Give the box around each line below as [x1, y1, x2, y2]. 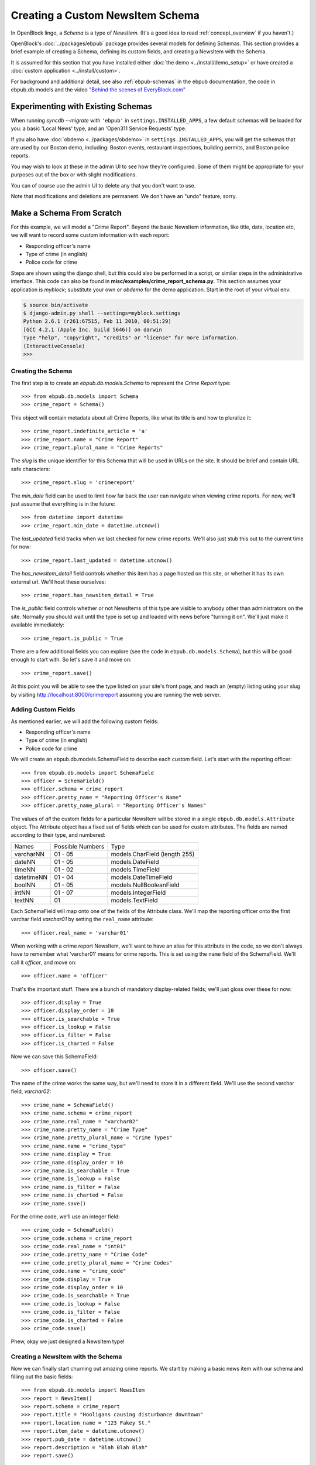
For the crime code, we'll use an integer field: [11, 1213, 120, 1220]
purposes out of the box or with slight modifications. [11, 171, 138, 178]
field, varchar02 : [11, 1088, 51, 1095]
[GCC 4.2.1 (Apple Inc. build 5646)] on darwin [23, 326, 162, 333]
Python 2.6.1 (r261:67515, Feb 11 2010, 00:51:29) [23, 318, 172, 325]
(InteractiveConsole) [23, 343, 85, 349]
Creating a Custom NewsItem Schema [11, 9, 200, 22]
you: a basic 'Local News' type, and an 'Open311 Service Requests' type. [11, 125, 187, 132]
